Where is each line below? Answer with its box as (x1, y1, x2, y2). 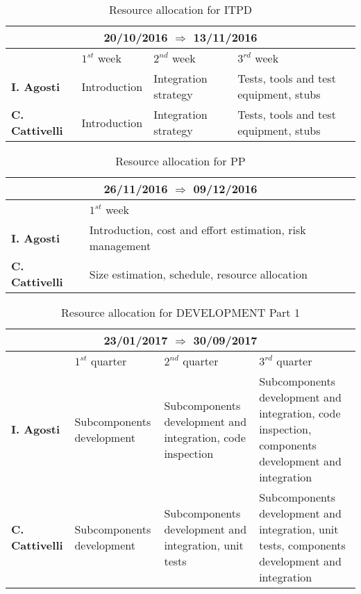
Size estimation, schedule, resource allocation (89, 265, 308, 282)
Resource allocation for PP (115, 153, 246, 169)
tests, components (259, 537, 346, 553)
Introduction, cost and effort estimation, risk (89, 222, 306, 238)
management (89, 238, 151, 254)
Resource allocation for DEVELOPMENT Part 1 (61, 304, 300, 320)
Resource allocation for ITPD (108, 1, 253, 17)
